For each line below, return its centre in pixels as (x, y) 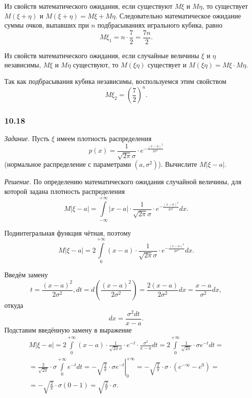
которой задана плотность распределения (65, 191)
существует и (167, 65)
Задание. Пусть (27, 138)
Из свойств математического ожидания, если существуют (89, 6)
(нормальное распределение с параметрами (68, 164)
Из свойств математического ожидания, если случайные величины (102, 55)
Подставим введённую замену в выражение (68, 329)
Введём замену (26, 275)
